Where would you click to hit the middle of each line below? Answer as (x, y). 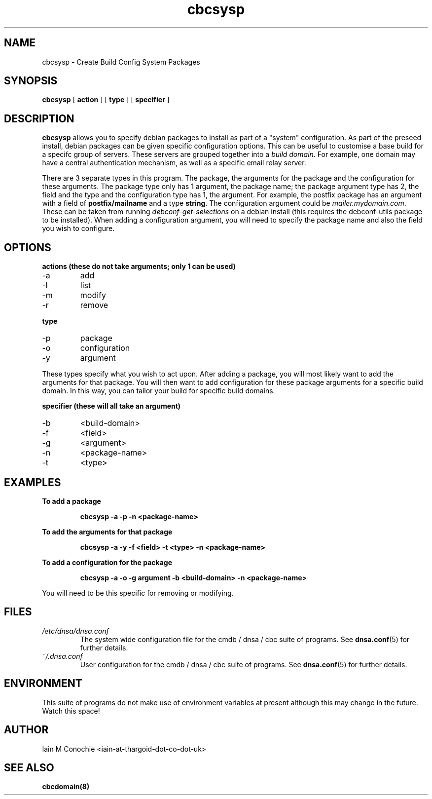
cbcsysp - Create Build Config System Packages (121, 62)
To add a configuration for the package (107, 562)
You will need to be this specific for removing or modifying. (138, 593)
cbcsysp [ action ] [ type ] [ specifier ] (106, 100)
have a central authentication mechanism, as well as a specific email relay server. (174, 163)
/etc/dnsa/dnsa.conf (75, 631)
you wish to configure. (78, 228)
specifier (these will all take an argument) (111, 406)
